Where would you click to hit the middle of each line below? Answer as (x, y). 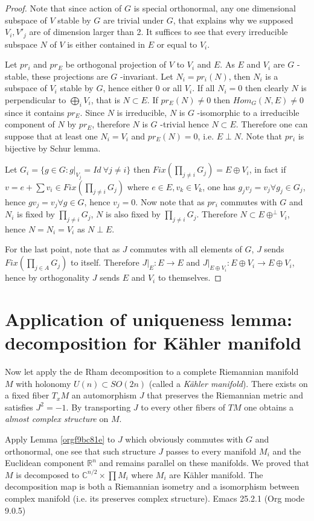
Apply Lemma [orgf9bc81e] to (60, 439)
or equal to (177, 44)
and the (287, 451)
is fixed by (36, 214)
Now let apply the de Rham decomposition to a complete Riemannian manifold (152, 371)
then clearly (267, 88)
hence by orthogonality (47, 277)
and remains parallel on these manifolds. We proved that (204, 463)
